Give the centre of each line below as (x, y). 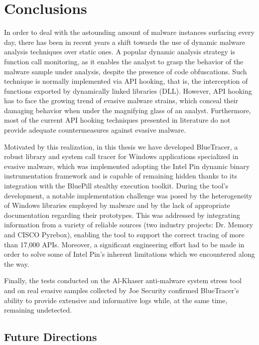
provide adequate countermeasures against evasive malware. (95, 130)
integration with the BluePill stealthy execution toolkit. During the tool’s (116, 186)
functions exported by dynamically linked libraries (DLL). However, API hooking (128, 90)
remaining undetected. (38, 310)
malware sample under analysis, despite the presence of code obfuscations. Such (126, 71)
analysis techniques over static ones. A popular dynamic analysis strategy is (120, 52)
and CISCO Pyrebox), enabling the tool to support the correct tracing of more (124, 234)
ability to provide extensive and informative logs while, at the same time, (116, 300)
